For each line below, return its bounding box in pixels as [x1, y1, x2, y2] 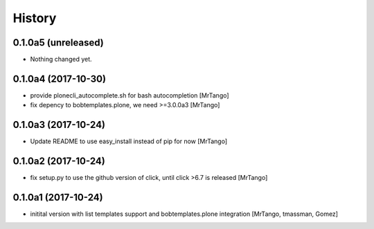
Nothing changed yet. [30, 55, 93, 64]
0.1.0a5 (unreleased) [12, 37, 104, 48]
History [12, 10, 57, 26]
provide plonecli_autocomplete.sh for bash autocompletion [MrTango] [30, 91, 229, 100]
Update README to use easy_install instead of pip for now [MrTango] [30, 137, 228, 145]
